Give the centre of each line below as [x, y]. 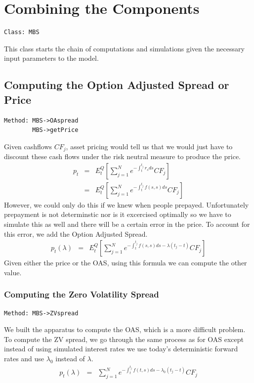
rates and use [24, 358]
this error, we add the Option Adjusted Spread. [76, 234]
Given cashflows [28, 146]
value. [13, 272]
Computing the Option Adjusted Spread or [117, 85]
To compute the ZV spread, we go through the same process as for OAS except [124, 339]
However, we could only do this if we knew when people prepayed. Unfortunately [127, 204]
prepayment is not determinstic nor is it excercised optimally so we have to [118, 214]
